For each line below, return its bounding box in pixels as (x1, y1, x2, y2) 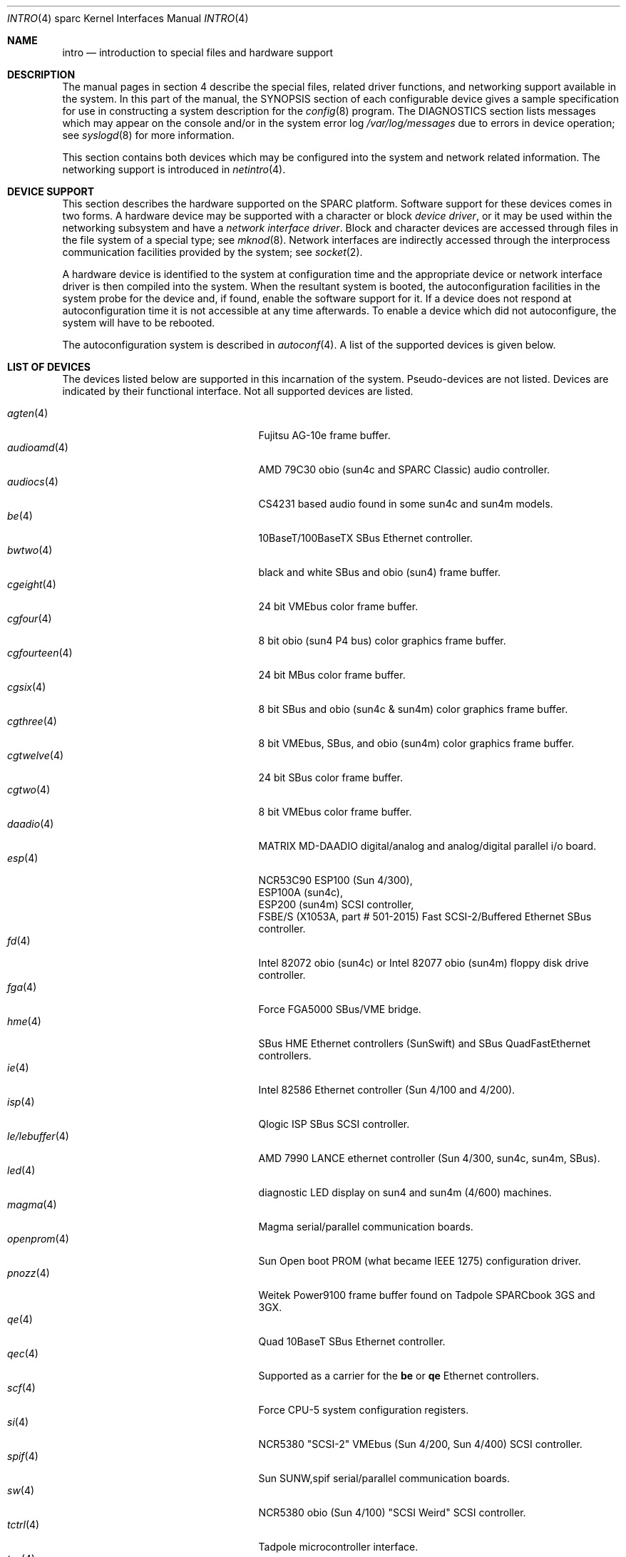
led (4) (7, 1164, 36, 1176)
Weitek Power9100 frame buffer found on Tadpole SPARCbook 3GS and (258, 1289, 595, 1301)
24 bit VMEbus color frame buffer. (258, 600, 419, 612)
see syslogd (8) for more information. (62, 129, 235, 141)
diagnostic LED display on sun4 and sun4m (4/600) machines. (258, 1186, 552, 1198)
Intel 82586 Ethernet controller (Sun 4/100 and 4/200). (258, 1084, 515, 1096)
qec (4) (7, 1347, 39, 1360)
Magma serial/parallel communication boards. (258, 1221, 473, 1233)
